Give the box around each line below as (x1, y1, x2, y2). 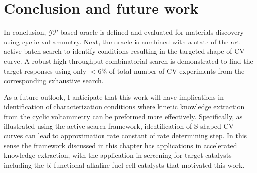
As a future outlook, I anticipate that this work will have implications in (4, 91, 224, 102)
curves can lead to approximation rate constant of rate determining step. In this (4, 130, 247, 141)
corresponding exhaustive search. (4, 75, 103, 86)
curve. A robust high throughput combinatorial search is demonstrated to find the (4, 55, 253, 66)
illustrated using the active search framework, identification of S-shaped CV (4, 121, 234, 131)
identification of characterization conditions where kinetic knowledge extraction (4, 101, 245, 112)
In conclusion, (4, 27, 46, 37)
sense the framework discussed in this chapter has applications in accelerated (4, 140, 237, 150)
